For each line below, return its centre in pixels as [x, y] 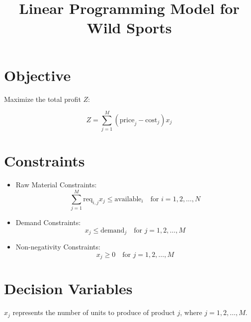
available [128, 199]
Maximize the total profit [42, 99]
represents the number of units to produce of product [94, 312]
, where [191, 312]
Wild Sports [129, 28]
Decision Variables [68, 288]
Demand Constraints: [48, 222]
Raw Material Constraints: [56, 185]
